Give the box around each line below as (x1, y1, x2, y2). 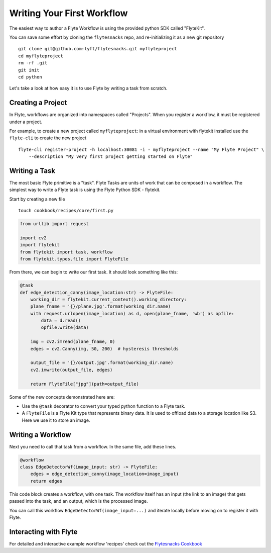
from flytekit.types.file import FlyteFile (20, 256, 129, 262)
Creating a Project (9, 99, 67, 107)
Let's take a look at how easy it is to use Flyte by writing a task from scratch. (9, 85, 168, 91)
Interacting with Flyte (9, 527, 78, 536)
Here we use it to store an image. (22, 417, 90, 423)
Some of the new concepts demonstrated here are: (9, 394, 115, 400)
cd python (18, 74, 42, 80)
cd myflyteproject (18, 53, 64, 59)
